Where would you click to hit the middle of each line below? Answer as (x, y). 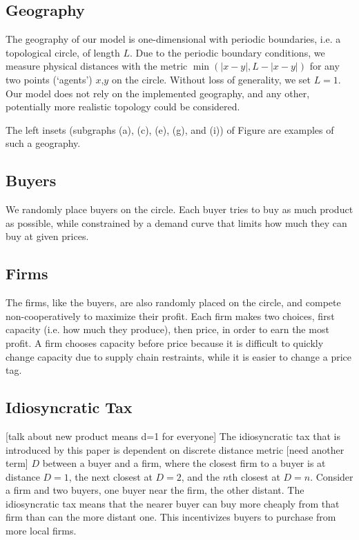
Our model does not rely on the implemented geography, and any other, (158, 93)
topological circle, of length (63, 52)
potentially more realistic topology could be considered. (123, 107)
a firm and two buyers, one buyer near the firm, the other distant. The (155, 490)
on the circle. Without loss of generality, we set (211, 79)
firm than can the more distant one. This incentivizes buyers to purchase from (171, 517)
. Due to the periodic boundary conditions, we (227, 52)
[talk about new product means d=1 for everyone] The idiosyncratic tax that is (173, 436)
